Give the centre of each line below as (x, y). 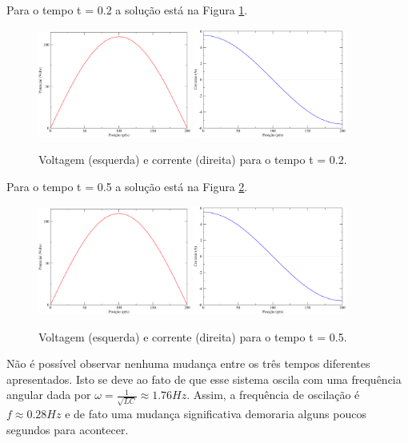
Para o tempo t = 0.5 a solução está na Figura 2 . (127, 187)
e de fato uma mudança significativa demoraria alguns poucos (216, 414)
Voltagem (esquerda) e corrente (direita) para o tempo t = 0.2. (193, 160)
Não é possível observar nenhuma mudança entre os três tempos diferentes (188, 363)
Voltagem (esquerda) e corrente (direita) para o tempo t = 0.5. (193, 336)
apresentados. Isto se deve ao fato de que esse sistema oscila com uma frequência (204, 379)
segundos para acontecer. (68, 429)
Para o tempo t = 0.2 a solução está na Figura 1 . (127, 10)
